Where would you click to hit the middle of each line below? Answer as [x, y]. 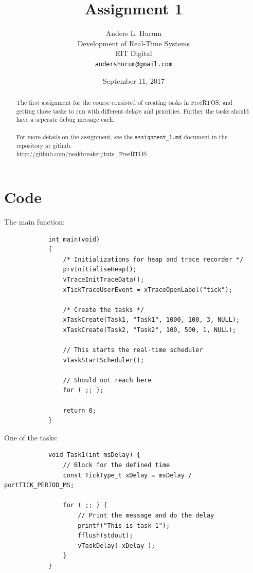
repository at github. [44, 145]
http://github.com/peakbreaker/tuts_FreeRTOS [82, 154]
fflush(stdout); [105, 536]
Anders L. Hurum [134, 33]
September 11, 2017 [134, 80]
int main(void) [74, 239]
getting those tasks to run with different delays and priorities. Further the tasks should [132, 111]
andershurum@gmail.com [134, 64]
